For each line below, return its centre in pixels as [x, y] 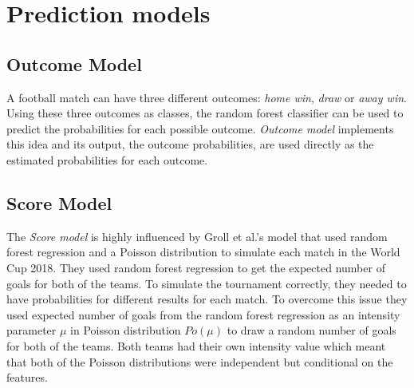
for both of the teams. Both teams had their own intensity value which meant [196, 345]
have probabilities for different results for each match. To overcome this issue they [207, 299]
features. [27, 377]
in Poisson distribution [126, 330]
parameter [32, 330]
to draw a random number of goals [311, 330]
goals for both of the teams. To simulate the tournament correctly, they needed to [207, 283]
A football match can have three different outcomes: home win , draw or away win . [207, 97]
